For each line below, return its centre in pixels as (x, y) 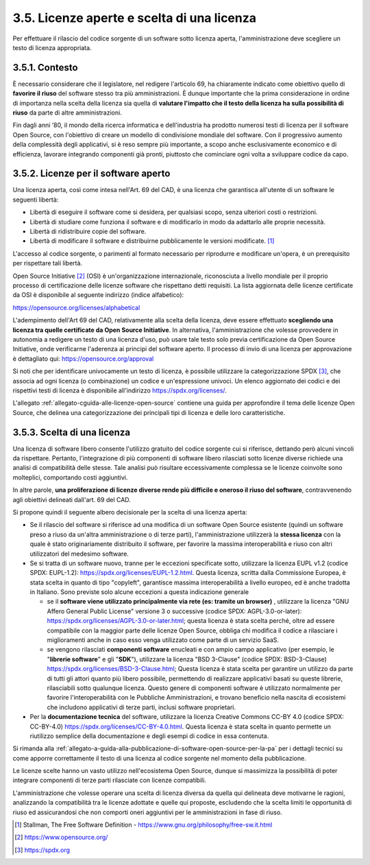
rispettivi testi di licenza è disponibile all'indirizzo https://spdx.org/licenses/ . (120, 390)
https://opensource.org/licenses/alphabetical (76, 307)
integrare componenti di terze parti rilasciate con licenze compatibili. (110, 780)
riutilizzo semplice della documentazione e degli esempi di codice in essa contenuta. (149, 736)
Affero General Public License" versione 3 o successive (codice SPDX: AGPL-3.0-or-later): (174, 611)
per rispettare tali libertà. (47, 263)
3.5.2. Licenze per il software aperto (91, 174)
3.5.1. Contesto (45, 68)
